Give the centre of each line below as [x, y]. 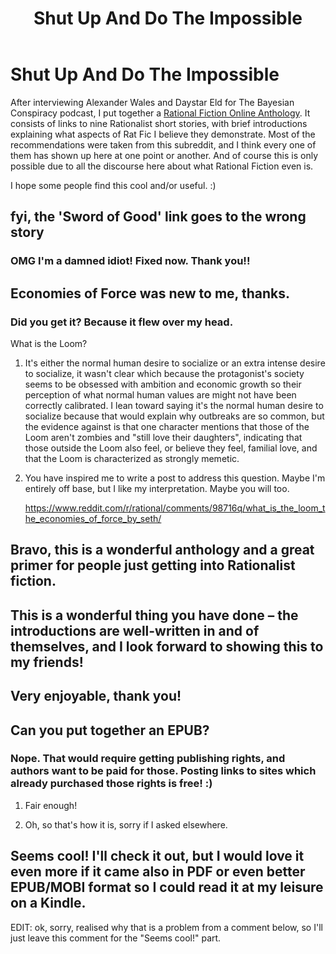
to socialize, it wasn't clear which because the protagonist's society [164, 373]
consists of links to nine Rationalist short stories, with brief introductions [159, 123]
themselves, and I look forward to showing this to [167, 646]
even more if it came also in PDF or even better [158, 872]
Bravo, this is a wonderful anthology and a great [162, 550]
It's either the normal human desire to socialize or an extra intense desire [175, 363]
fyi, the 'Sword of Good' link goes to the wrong [158, 217]
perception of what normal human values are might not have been [160, 394]
